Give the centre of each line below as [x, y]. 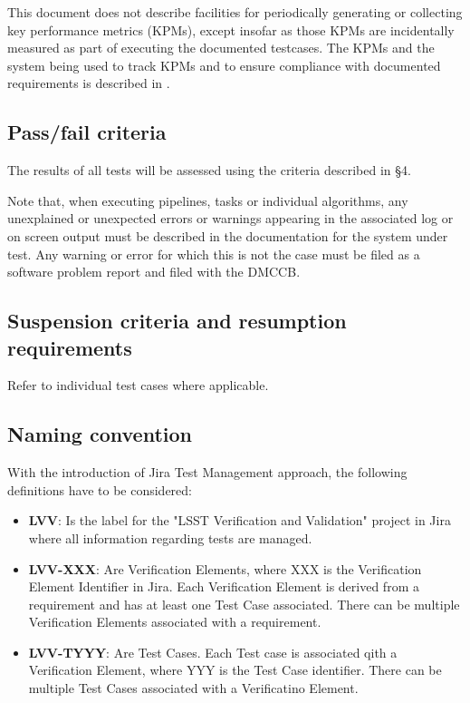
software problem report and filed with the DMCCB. [154, 272]
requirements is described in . [89, 83]
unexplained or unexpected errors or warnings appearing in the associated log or [230, 218]
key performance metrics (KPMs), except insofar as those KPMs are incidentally [231, 29]
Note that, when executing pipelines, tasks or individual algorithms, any [208, 200]
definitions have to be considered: [100, 489]
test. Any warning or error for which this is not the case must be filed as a [214, 254]
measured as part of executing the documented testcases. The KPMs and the [221, 48]
